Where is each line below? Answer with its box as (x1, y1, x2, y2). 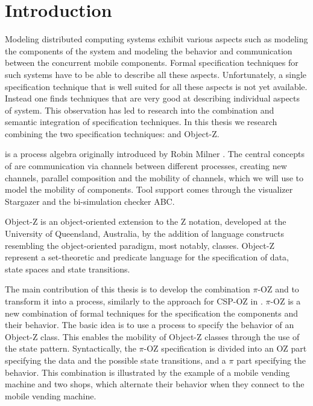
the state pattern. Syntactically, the (5, 342, 136, 355)
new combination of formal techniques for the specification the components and (5, 306, 299, 319)
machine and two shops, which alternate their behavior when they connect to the (5, 378, 305, 390)
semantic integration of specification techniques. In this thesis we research (5, 115, 277, 128)
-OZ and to (258, 283, 299, 295)
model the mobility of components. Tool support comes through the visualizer (5, 183, 293, 196)
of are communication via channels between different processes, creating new (5, 159, 287, 172)
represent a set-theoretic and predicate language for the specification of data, (5, 251, 289, 263)
